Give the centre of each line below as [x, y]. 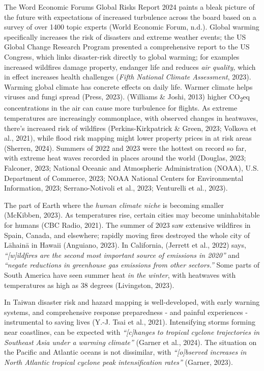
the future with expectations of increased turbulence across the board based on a [130, 17]
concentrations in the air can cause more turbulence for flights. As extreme [121, 108]
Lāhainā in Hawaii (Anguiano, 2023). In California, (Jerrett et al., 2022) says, [125, 245]
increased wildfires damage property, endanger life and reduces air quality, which [130, 67]
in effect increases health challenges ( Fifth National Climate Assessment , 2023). [128, 77]
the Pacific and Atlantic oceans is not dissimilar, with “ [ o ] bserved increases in [125, 352]
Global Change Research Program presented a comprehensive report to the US [127, 47]
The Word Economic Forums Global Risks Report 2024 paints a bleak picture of [129, 7]
